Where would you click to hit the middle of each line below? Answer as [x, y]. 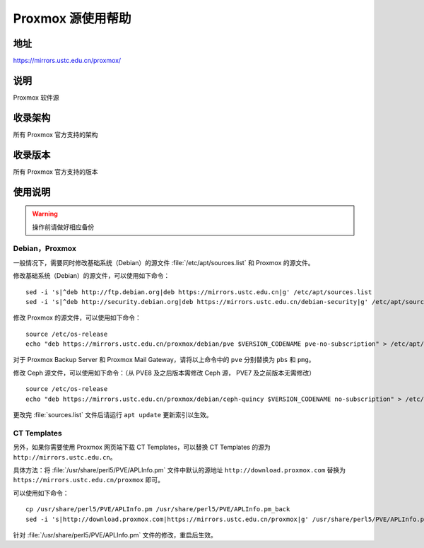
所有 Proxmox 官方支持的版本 [55, 171]
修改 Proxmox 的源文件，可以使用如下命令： [77, 317]
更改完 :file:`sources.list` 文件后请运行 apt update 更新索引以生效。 [113, 415]
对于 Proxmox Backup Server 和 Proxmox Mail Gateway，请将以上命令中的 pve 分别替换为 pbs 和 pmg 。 [164, 360]
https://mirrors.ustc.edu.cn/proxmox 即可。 [88, 480]
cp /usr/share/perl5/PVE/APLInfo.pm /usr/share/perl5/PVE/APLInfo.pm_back [158, 509]
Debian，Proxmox [45, 249]
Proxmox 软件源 [36, 97]
